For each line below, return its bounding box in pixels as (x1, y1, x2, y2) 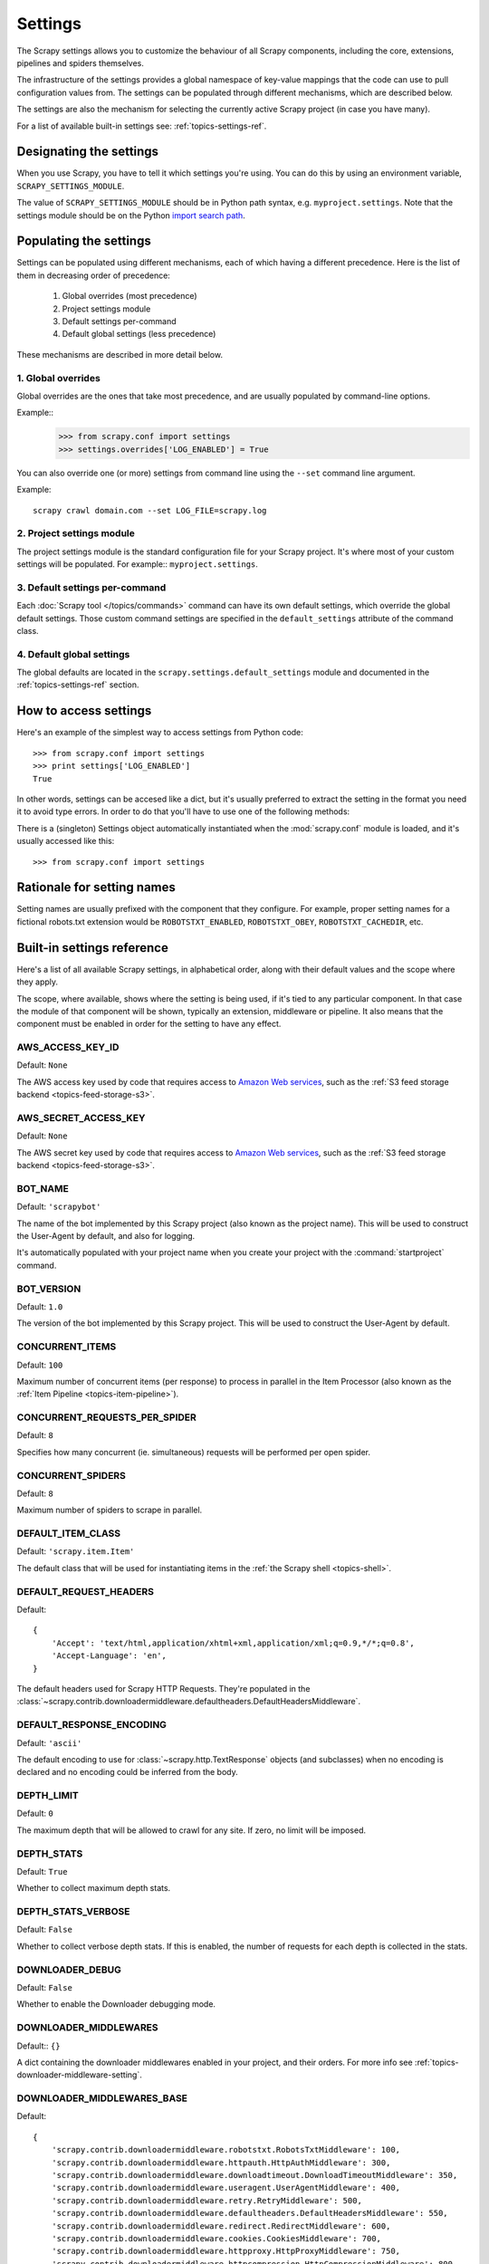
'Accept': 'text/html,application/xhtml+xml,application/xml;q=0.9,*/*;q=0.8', (51, 1637, 416, 1648)
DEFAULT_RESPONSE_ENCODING (16, 1719, 168, 1732)
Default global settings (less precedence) (62, 329, 216, 340)
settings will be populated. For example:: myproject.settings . (16, 559, 258, 570)
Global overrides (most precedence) (62, 291, 198, 302)
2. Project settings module (16, 527, 136, 540)
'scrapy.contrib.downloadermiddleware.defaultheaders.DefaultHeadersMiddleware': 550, (51, 2208, 448, 2219)
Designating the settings (16, 144, 158, 159)
